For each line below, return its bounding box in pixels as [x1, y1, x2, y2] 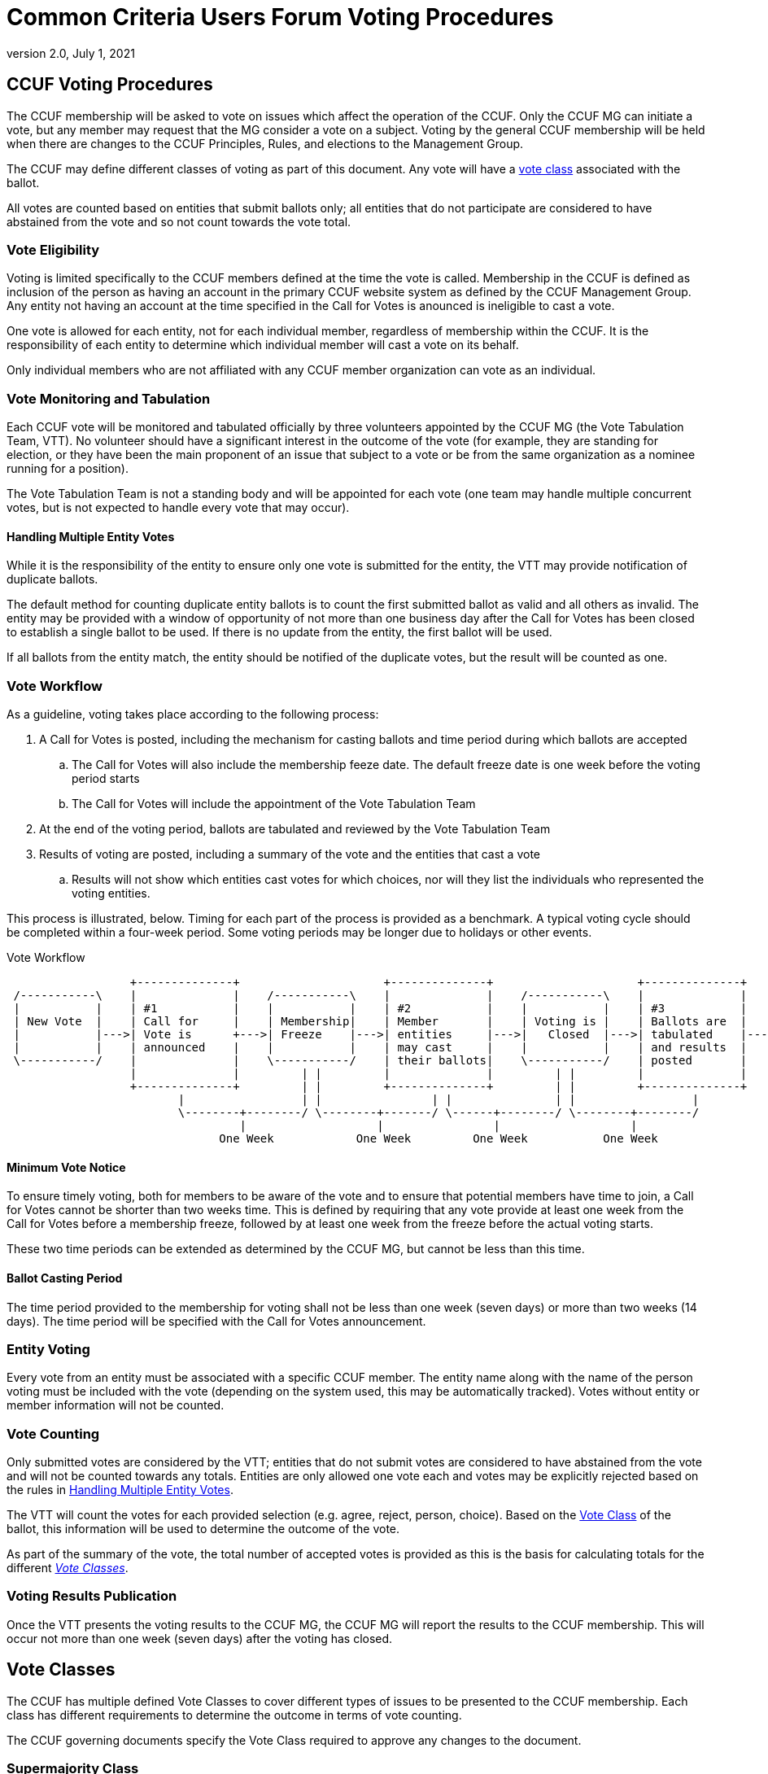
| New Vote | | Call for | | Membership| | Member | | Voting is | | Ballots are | [13, 1015, 748, 1029]
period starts [72, 771, 140, 786]
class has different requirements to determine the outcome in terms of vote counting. [7, 1707, 462, 1722]
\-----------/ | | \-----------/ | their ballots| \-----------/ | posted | [13, 1054, 748, 1068]
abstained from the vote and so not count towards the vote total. [7, 214, 351, 229]
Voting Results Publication [7, 1588, 177, 1605]
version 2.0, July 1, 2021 [7, 46, 135, 60]
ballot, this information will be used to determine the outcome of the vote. [7, 1522, 400, 1536]
